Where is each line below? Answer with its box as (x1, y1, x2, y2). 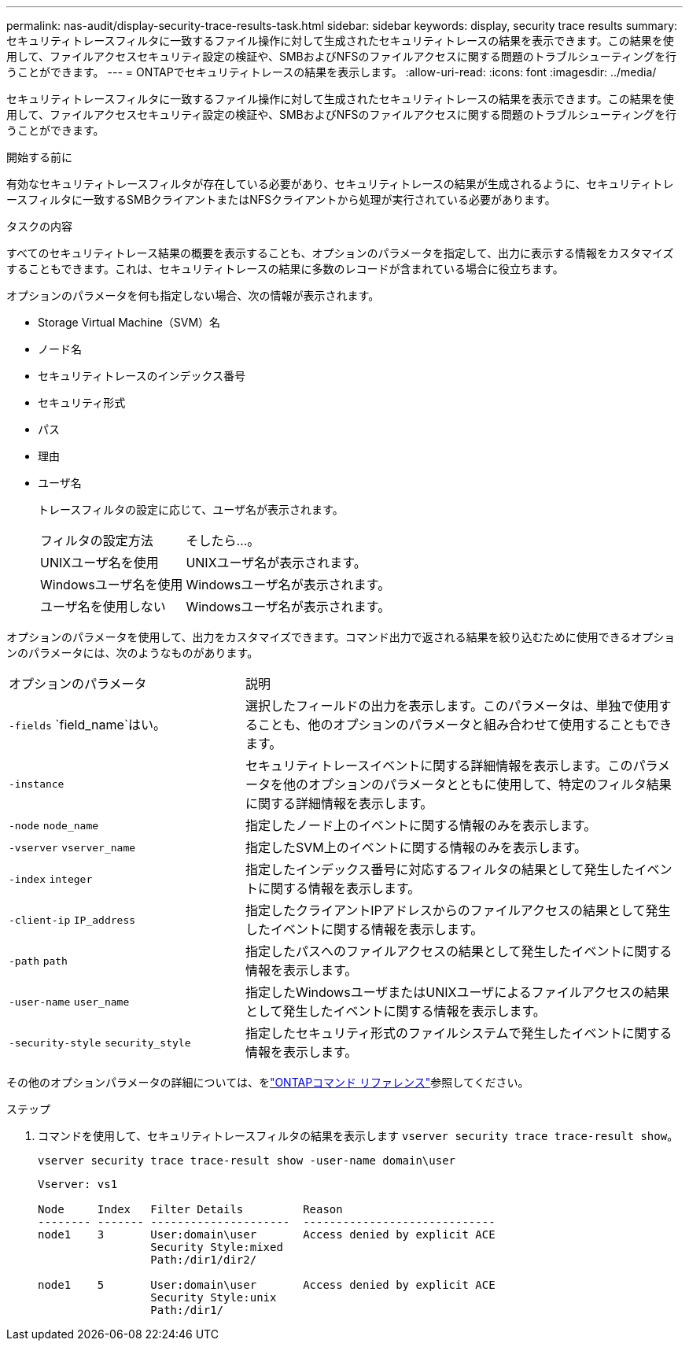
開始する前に (6, 150, 72, 164)
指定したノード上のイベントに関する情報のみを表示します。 (245, 817, 597, 833)
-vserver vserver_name (9, 842, 136, 854)
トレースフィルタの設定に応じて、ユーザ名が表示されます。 (38, 503, 344, 516)
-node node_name (9, 820, 99, 832)
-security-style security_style (9, 1037, 191, 1049)
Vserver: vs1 (38, 1178, 118, 1190)
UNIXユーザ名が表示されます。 (186, 555, 367, 570)
